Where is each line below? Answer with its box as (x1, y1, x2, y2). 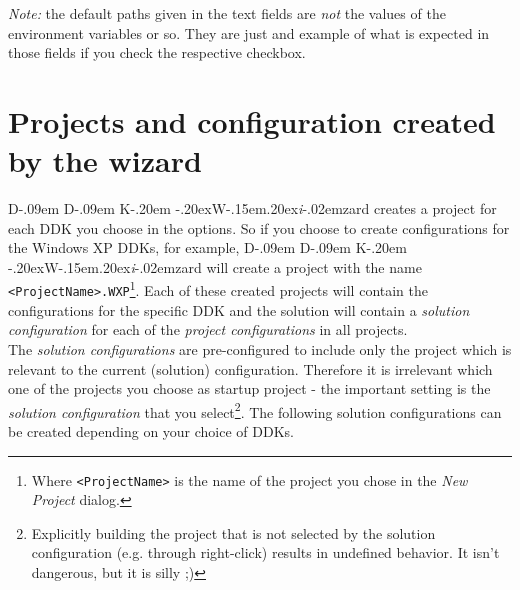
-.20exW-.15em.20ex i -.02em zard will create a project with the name (8, 256, 422, 277)
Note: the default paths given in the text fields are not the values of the (8, 3, 446, 23)
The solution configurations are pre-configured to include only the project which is (8, 338, 512, 359)
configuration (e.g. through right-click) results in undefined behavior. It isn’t (31, 542, 500, 563)
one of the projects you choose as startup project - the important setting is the (8, 378, 491, 399)
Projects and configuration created (8, 100, 496, 141)
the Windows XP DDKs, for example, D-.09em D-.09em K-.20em (8, 237, 407, 258)
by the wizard (8, 140, 202, 181)
